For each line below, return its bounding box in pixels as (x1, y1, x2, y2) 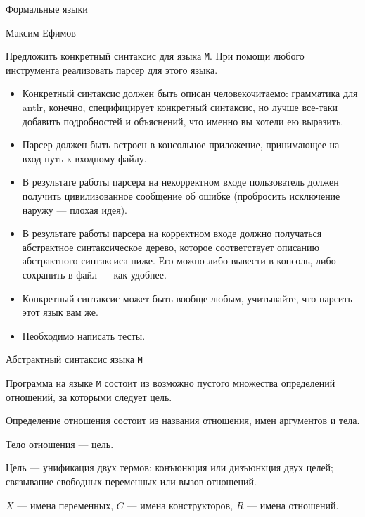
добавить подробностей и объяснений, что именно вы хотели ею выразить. (22, 113, 344, 128)
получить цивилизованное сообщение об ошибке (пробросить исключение (22, 189, 340, 203)
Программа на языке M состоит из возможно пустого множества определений (6, 376, 335, 390)
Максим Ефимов (6, 25, 76, 39)
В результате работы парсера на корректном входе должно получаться (22, 226, 322, 241)
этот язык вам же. (22, 305, 98, 319)
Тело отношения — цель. (6, 436, 114, 451)
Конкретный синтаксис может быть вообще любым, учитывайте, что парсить (22, 291, 352, 305)
